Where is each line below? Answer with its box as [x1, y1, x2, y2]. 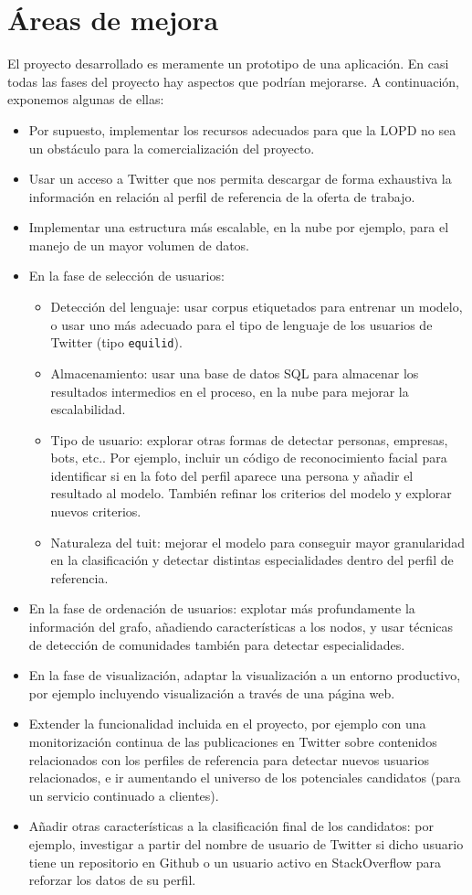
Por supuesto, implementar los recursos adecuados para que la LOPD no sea [28, 120, 456, 139]
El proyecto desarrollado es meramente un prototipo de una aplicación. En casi [7, 54, 449, 73]
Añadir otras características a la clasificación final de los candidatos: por [28, 816, 435, 836]
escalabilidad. [50, 400, 126, 419]
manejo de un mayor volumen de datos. [28, 235, 250, 254]
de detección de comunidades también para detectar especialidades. [28, 634, 405, 654]
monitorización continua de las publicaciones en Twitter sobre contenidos [28, 732, 437, 751]
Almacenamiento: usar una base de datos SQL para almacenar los [50, 363, 419, 382]
